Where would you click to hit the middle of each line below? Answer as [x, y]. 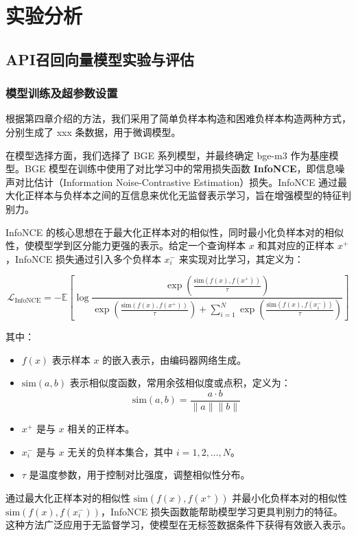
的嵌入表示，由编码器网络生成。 [175, 359]
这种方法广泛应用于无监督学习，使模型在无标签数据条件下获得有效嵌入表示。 [178, 525]
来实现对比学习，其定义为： [241, 258]
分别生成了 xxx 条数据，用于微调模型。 [93, 131]
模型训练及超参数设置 [62, 93]
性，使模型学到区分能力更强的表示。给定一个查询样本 [126, 245]
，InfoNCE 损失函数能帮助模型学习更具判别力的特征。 [222, 511]
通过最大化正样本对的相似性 [68, 497]
